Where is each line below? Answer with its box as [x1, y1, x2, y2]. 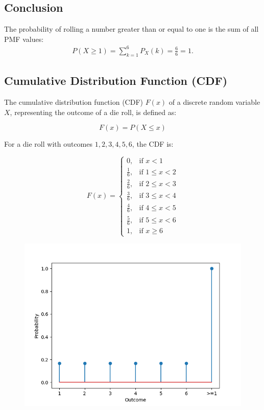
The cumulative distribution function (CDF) [4, 96, 143, 107]
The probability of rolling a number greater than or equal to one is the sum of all [4, 24, 259, 34]
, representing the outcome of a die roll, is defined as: [10, 106, 177, 117]
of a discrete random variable [169, 96, 260, 107]
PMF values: [4, 33, 44, 44]
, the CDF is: [132, 139, 174, 149]
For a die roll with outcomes [4, 139, 93, 149]
